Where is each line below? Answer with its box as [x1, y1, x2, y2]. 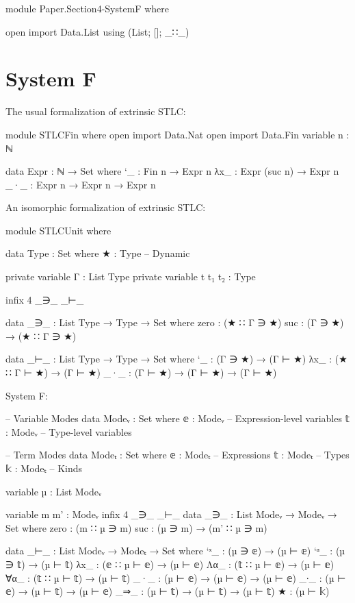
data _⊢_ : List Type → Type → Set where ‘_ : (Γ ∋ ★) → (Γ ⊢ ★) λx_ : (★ [5, 352, 347, 366]
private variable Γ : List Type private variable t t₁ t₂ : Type [5, 269, 256, 284]
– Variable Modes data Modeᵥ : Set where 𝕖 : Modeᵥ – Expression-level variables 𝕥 [5, 411, 350, 426]
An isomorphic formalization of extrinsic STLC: [5, 200, 206, 214]
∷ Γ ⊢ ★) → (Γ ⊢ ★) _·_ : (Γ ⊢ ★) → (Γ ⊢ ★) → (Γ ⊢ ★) [5, 365, 277, 380]
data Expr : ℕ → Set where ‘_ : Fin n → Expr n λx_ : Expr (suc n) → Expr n [5, 164, 339, 178]
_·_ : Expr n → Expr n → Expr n [5, 177, 156, 191]
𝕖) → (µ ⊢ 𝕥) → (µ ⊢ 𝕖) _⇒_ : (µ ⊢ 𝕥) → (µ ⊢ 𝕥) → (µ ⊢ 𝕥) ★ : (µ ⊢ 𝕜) [5, 584, 330, 598]
